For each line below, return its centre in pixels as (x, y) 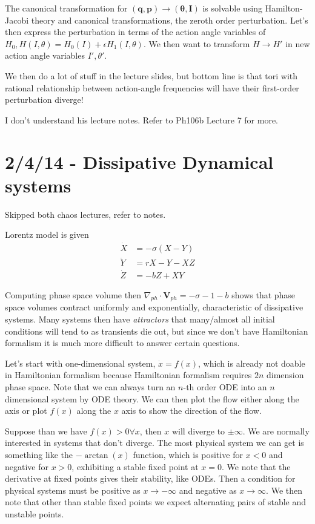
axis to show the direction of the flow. (191, 411)
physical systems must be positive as (73, 490)
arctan (96, 455)
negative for (27, 466)
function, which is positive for (188, 454)
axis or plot (26, 411)
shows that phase (264, 294)
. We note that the (256, 466)
